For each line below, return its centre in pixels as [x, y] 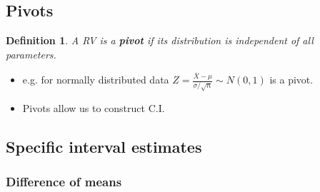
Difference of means [64, 181]
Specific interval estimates [104, 146]
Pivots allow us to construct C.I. [94, 107]
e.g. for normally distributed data [96, 80]
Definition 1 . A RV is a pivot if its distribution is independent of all [160, 40]
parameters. [31, 54]
